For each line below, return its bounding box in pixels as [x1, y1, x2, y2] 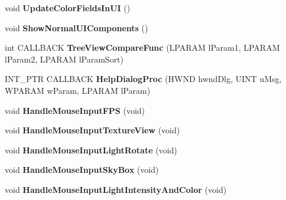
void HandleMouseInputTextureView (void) [5, 124, 180, 136]
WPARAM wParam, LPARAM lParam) [5, 84, 151, 96]
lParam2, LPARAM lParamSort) [5, 53, 124, 65]
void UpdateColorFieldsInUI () [5, 2, 131, 14]
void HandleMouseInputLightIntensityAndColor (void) [5, 183, 227, 195]
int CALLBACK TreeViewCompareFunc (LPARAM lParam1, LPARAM [5, 41, 280, 54]
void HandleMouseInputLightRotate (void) [5, 143, 177, 156]
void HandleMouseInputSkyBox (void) [5, 163, 159, 176]
